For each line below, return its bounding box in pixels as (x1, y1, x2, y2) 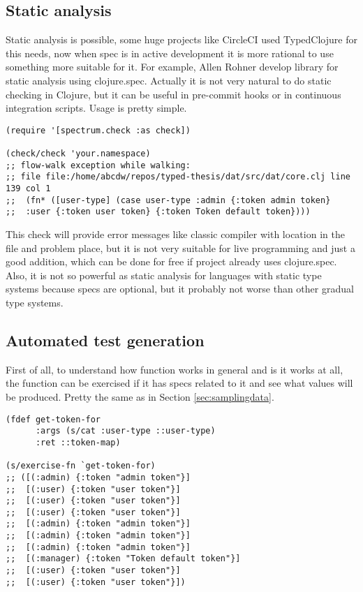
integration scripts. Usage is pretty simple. (6, 101, 187, 115)
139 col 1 (6, 184, 51, 194)
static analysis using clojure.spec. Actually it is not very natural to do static (6, 73, 332, 87)
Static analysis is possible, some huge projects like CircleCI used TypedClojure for (6, 32, 357, 47)
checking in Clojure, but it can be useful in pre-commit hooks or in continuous (6, 87, 341, 101)
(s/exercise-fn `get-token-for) (6, 461, 156, 471)
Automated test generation (6, 329, 205, 350)
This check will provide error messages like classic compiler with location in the (6, 227, 345, 242)
